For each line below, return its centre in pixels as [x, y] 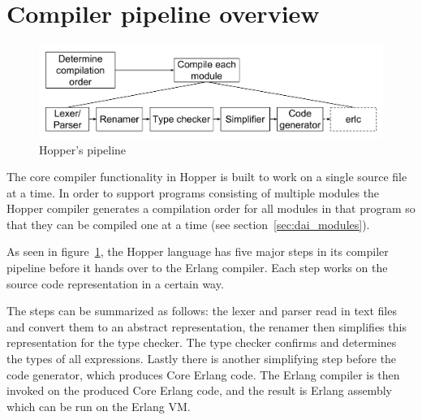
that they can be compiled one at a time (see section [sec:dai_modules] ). [188, 224]
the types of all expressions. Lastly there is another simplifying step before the [202, 359]
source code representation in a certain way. [115, 283]
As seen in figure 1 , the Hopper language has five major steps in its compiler [198, 251]
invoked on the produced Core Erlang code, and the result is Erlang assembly [199, 390]
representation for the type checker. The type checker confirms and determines [202, 342]
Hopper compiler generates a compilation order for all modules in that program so [211, 208]
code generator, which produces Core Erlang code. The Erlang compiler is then [203, 374]
